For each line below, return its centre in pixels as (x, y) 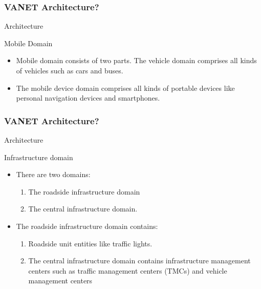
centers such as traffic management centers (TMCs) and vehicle (128, 270)
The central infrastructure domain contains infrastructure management (139, 261)
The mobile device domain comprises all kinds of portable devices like (125, 88)
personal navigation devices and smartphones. (88, 98)
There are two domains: (53, 174)
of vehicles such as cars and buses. (70, 70)
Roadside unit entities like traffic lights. (90, 243)
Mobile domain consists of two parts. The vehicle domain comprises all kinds (136, 60)
